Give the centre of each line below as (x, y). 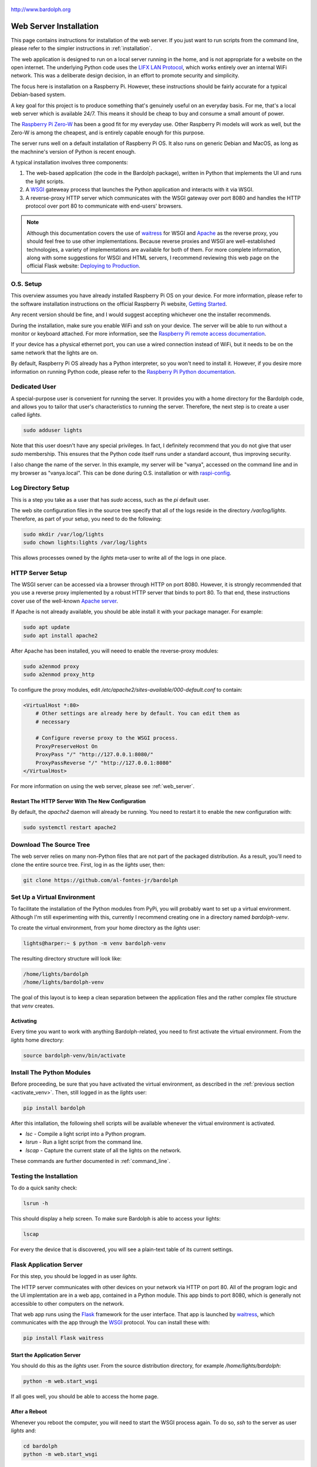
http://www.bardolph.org (41, 9)
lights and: (23, 1431)
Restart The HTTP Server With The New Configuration (78, 802)
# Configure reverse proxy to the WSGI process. (107, 738)
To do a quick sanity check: (44, 1188)
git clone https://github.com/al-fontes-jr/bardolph (101, 880)
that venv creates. (33, 1006)
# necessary (53, 721)
